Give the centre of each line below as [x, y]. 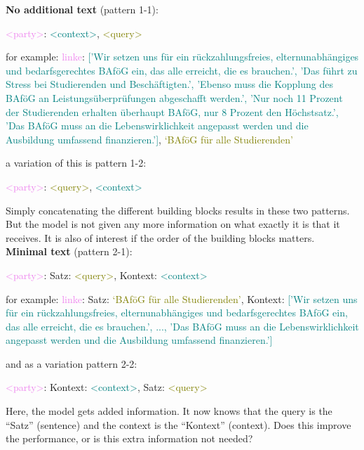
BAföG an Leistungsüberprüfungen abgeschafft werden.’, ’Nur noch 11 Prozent [174, 97]
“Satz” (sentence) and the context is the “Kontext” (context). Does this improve [178, 424]
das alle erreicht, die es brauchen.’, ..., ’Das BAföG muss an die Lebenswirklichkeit [182, 326]
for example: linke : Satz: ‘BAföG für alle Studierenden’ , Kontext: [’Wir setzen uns [182, 298]
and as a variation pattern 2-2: [72, 363]
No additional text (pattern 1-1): [82, 9]
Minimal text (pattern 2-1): [69, 251]
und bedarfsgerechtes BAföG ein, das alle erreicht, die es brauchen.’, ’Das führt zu [182, 70]
